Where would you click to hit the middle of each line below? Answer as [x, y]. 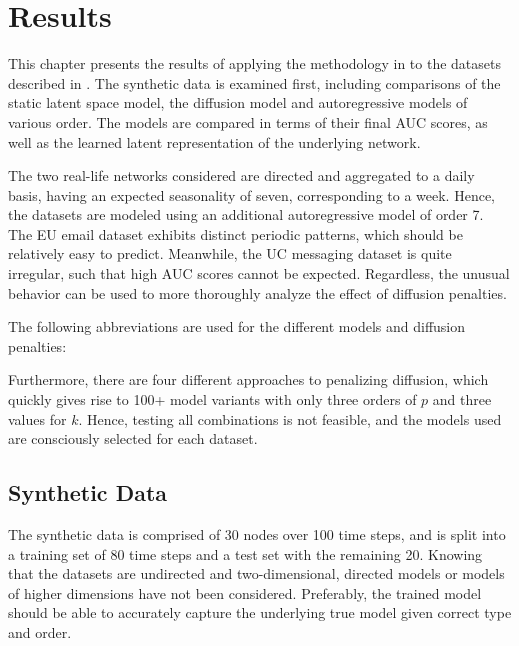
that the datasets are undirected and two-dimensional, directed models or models [256, 573]
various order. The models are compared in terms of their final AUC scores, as [248, 121]
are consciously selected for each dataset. [133, 438]
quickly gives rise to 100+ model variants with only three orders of [212, 399]
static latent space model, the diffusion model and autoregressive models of [238, 102]
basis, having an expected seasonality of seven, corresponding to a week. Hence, [252, 194]
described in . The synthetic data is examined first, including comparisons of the [254, 82]
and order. [40, 631]
